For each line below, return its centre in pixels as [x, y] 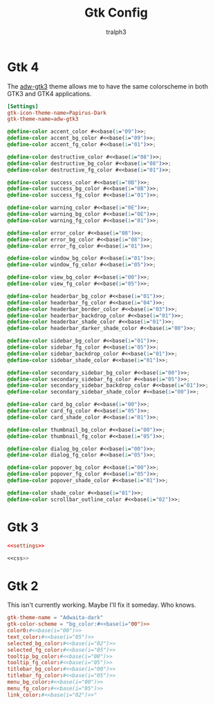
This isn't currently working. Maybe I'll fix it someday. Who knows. [102, 605]
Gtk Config [116, 13]
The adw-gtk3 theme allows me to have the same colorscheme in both [108, 86]
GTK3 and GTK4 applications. [49, 93]
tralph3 [116, 32]
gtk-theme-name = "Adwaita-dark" [55, 618]
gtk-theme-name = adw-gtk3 [43, 119]
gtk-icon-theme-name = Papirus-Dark [57, 113]
